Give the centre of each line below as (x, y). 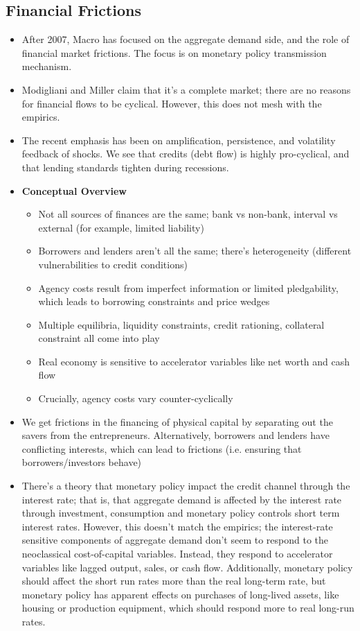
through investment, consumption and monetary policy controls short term (181, 513)
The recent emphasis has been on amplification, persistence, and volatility (179, 140)
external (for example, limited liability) (121, 227)
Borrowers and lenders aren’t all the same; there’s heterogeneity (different (195, 251)
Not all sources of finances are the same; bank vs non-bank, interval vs (188, 214)
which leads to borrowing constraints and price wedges (154, 301)
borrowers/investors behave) (82, 462)
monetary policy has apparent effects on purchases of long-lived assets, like (180, 594)
